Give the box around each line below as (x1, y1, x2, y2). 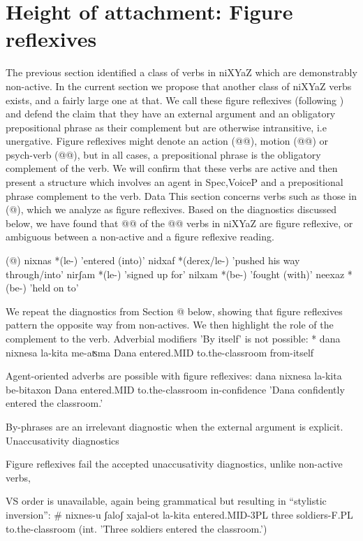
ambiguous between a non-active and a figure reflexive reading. (6, 229, 274, 244)
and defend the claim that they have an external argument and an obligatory (6, 106, 336, 121)
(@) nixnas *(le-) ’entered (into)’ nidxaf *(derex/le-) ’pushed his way (6, 253, 300, 268)
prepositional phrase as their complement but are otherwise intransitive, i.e (6, 120, 327, 134)
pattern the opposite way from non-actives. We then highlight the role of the (6, 317, 334, 332)
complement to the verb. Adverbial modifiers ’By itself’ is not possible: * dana (6, 331, 341, 345)
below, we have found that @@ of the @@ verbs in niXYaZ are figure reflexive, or (6, 215, 353, 230)
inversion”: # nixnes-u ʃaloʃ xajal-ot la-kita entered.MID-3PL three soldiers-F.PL (6, 507, 353, 521)
